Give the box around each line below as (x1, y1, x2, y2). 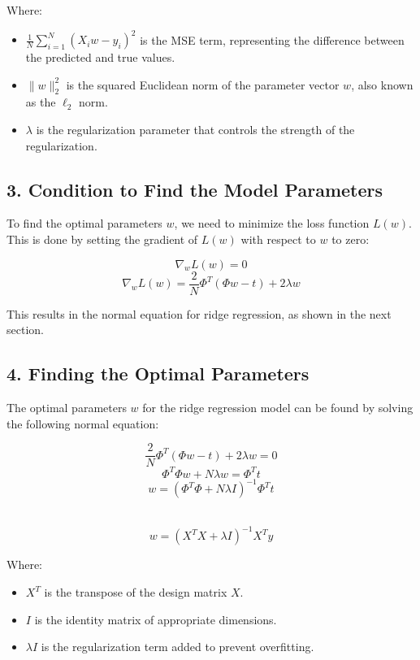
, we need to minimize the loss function (174, 215, 370, 232)
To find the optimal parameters (6, 215, 162, 232)
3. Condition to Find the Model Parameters (6, 176, 383, 202)
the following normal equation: (6, 415, 159, 432)
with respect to (240, 231, 316, 248)
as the (25, 93, 56, 111)
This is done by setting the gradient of (6, 231, 198, 248)
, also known (351, 76, 414, 93)
